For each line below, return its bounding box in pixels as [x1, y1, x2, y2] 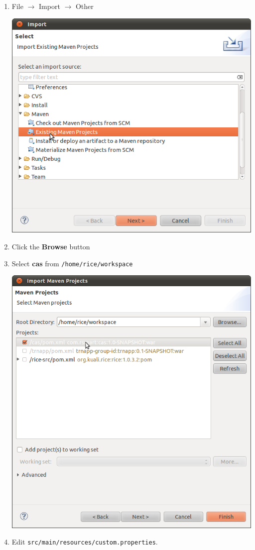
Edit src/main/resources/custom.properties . [11, 537, 158, 547]
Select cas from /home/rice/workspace [11, 258, 133, 268]
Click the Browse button [11, 241, 90, 252]
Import [39, 1, 60, 11]
